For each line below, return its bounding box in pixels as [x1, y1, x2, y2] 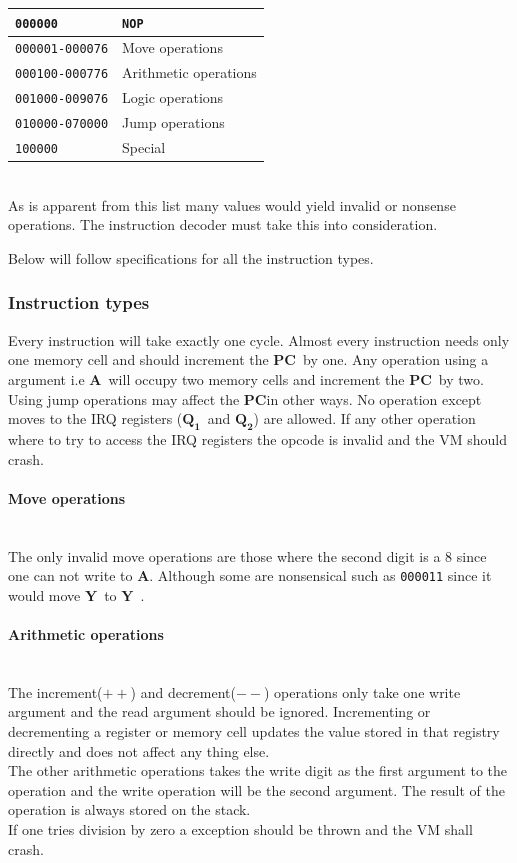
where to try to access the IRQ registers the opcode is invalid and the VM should [8, 428, 507, 449]
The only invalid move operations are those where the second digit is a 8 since [8, 545, 487, 566]
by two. [438, 368, 484, 389]
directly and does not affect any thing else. [8, 740, 270, 761]
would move [8, 584, 81, 605]
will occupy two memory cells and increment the [108, 368, 405, 389]
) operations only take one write [264, 681, 461, 702]
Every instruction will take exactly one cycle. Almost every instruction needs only [8, 329, 510, 350]
